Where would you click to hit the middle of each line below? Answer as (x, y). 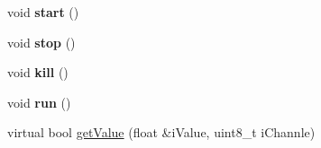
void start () (43, 12)
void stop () (41, 42)
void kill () (38, 72)
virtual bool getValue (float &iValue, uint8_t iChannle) (161, 132)
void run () (39, 102)
